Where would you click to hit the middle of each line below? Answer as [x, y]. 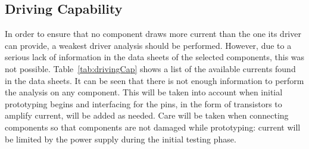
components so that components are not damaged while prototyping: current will [153, 127]
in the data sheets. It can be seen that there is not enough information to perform [154, 80]
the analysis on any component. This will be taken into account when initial [144, 92]
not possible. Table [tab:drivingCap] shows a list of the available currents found [150, 68]
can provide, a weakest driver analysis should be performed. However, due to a [148, 45]
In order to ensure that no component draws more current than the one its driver [153, 34]
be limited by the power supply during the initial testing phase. [121, 139]
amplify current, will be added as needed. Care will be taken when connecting [147, 115]
